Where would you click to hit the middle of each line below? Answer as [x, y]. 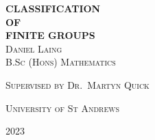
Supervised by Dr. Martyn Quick [77, 84]
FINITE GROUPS [50, 35]
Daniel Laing [34, 48]
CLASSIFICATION [53, 8]
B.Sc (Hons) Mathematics [61, 62]
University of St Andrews [63, 108]
